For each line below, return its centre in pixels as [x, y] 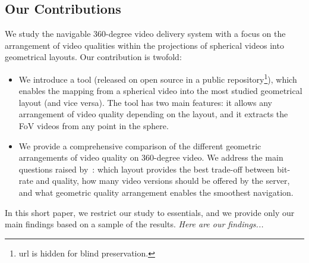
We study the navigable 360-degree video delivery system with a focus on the [145, 34]
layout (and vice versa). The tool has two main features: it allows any [145, 102]
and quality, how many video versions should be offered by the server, [163, 181]
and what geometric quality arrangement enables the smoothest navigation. [156, 192]
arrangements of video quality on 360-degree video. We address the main [151, 157]
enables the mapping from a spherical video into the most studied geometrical [160, 91]
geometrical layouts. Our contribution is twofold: [93, 57]
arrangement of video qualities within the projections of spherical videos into [144, 45]
